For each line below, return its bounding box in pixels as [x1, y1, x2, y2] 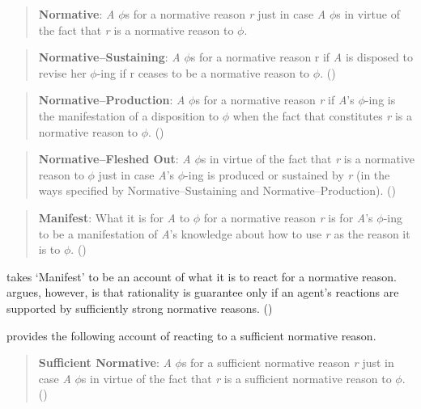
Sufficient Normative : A [38, 354, 172, 371]
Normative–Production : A [38, 91, 185, 108]
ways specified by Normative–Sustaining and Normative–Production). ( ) [38, 182, 396, 199]
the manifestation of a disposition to [38, 107, 219, 124]
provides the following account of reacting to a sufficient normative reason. [6, 327, 376, 344]
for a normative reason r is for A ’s [203, 209, 373, 226]
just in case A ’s [98, 166, 175, 183]
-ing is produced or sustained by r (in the [185, 166, 390, 183]
